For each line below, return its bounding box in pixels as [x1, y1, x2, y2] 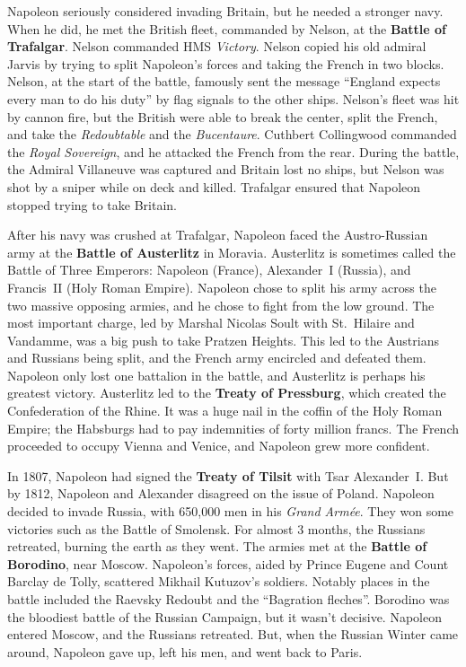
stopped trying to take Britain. [7, 195, 177, 214]
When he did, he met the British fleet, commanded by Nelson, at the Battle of [7, 19, 446, 38]
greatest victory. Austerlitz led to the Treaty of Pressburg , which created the [7, 383, 446, 402]
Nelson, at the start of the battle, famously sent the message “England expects [7, 72, 441, 91]
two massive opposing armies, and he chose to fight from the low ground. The [7, 295, 435, 314]
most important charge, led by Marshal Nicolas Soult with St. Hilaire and [7, 313, 415, 332]
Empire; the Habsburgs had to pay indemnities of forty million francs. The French [7, 418, 459, 437]
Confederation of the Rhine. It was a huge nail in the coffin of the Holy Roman [7, 401, 443, 420]
